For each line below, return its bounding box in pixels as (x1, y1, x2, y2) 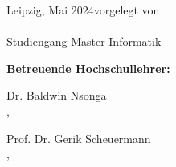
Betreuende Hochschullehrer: (6, 59, 170, 76)
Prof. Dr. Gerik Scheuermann (6, 129, 151, 146)
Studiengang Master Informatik (6, 33, 162, 50)
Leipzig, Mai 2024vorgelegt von (6, 2, 160, 18)
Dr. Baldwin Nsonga (6, 87, 107, 104)
